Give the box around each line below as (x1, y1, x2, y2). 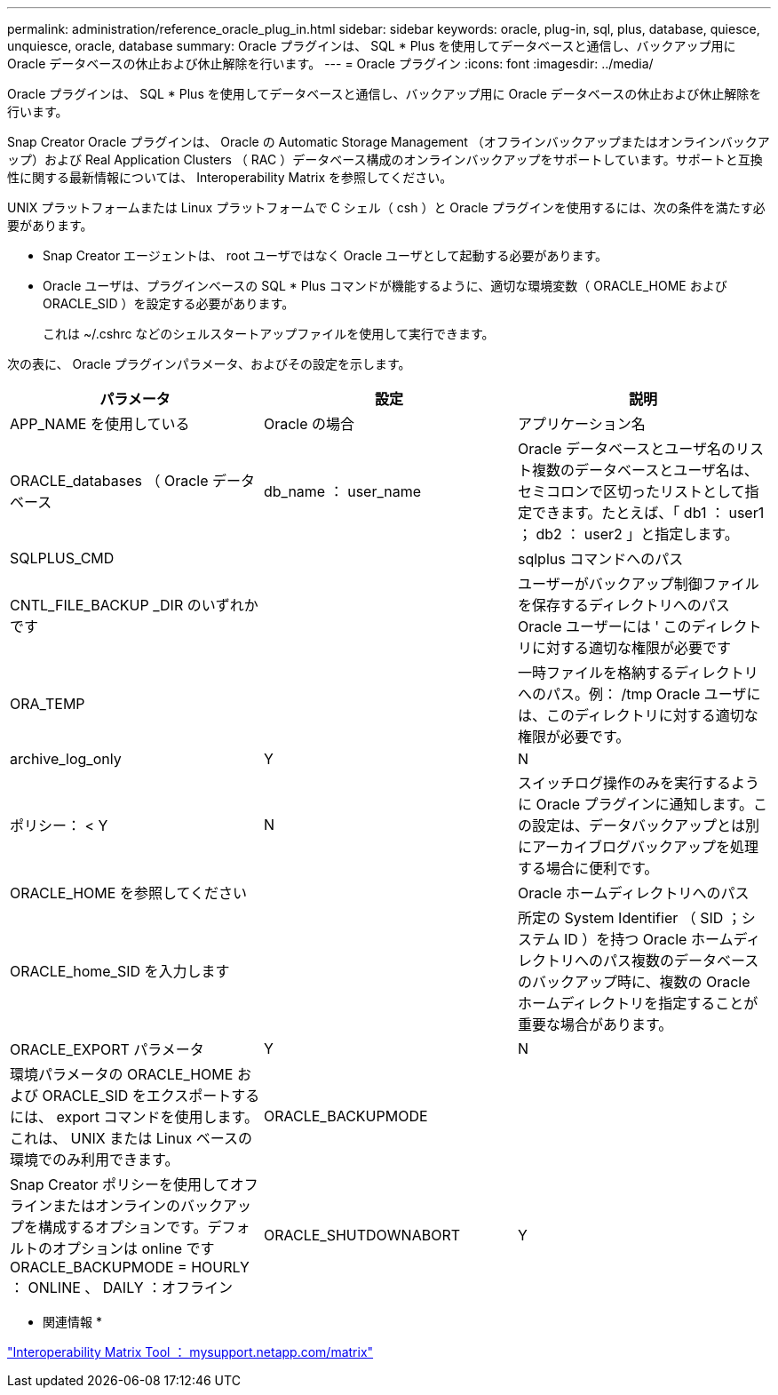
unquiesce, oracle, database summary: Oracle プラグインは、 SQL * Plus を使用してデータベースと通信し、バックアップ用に (7, 38, 736, 53)
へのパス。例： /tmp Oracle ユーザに (517, 685, 761, 703)
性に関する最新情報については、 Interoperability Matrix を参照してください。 (7, 170, 453, 185)
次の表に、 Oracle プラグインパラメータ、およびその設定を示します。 (7, 356, 411, 371)
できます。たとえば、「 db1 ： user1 (531, 504, 765, 522)
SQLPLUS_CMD (10, 549, 115, 567)
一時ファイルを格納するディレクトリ (517, 664, 758, 682)
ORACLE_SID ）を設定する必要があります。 (43, 296, 295, 311)
